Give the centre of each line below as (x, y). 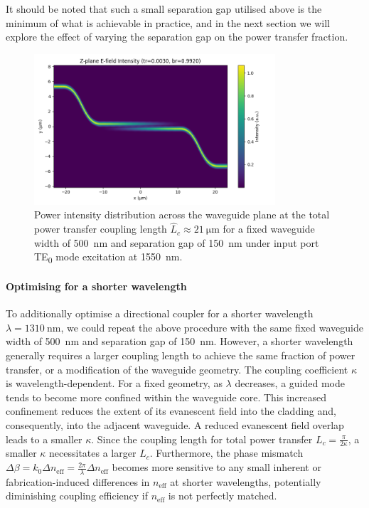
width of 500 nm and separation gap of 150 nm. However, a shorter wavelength (180, 341)
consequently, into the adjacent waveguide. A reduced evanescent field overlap (175, 425)
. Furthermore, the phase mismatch (226, 453)
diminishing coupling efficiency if (77, 496)
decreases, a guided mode (290, 383)
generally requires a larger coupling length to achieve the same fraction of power (181, 355)
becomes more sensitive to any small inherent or (216, 467)
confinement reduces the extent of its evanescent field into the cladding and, (171, 411)
